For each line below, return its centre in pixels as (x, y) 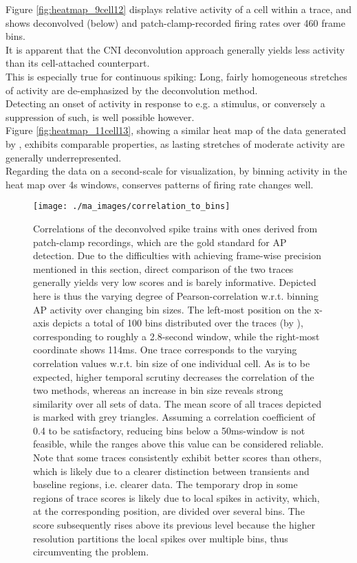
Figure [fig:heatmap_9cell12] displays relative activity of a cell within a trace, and (178, 9)
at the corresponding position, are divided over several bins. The (169, 511)
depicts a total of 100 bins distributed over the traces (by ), (178, 323)
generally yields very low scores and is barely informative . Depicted (175, 282)
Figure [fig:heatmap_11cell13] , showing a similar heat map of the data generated (176, 130)
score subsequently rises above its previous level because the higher (174, 525)
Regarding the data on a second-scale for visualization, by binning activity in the (176, 171)
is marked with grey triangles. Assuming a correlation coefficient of (174, 417)
